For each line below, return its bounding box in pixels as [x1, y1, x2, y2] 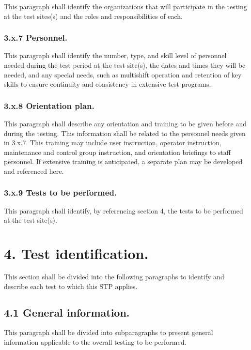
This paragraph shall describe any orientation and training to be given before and [4, 119, 247, 128]
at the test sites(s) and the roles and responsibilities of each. [4, 11, 183, 21]
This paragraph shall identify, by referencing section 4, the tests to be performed [4, 205, 243, 215]
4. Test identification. [4, 243, 149, 263]
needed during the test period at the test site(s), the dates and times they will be [4, 60, 246, 70]
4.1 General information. [4, 304, 130, 320]
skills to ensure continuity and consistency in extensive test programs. [4, 79, 211, 89]
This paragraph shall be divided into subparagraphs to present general [4, 327, 213, 337]
